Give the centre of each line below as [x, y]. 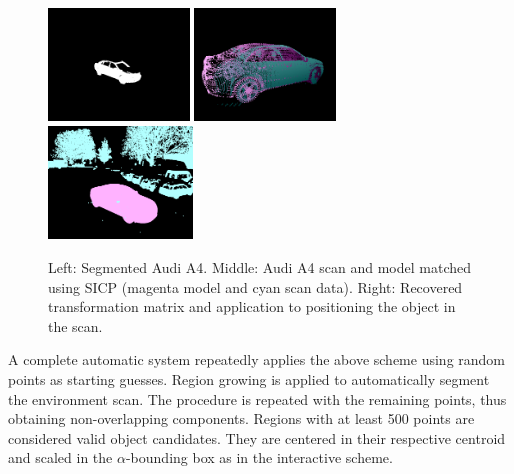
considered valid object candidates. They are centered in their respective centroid [257, 437]
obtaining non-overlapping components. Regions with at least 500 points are [241, 418]
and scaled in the [60, 457]
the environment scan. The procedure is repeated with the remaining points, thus [257, 398]
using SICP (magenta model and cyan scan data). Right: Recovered [255, 286]
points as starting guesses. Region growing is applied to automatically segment [249, 378]
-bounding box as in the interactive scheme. [259, 457]
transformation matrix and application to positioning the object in [252, 306]
